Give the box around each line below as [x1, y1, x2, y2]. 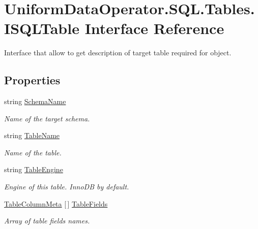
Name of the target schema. [4, 113, 90, 123]
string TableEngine [4, 164, 63, 175]
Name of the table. [4, 147, 62, 157]
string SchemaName [4, 96, 66, 107]
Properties [4, 72, 61, 88]
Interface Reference [84, 18, 224, 39]
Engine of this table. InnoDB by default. [4, 181, 129, 192]
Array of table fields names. [4, 215, 90, 226]
